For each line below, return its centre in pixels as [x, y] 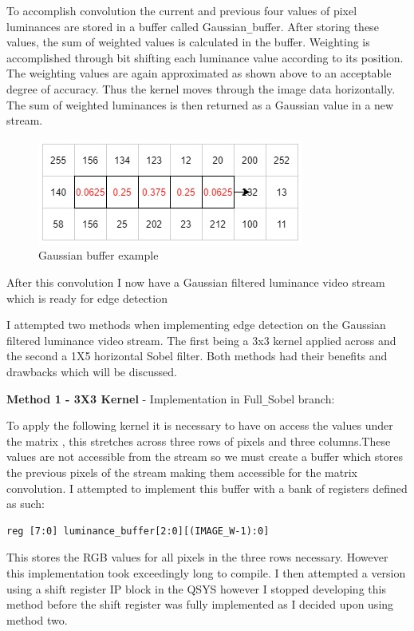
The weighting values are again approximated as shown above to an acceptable [199, 73]
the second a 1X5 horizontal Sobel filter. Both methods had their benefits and [197, 356]
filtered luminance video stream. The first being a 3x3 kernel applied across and [201, 340]
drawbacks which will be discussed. [92, 371]
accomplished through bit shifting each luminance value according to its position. [205, 57]
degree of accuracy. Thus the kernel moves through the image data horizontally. [201, 89]
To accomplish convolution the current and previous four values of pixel [182, 10]
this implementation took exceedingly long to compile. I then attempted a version [206, 572]
